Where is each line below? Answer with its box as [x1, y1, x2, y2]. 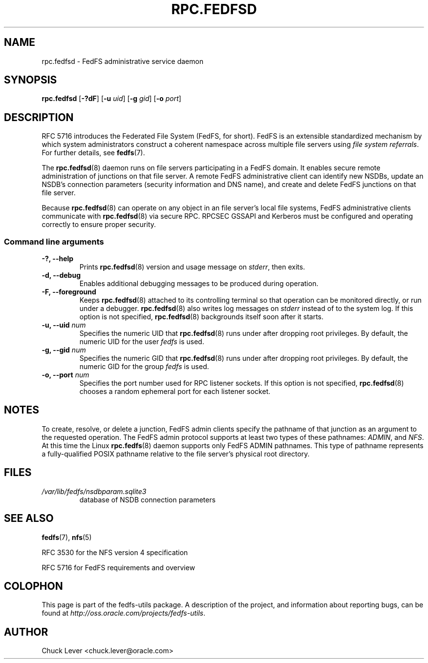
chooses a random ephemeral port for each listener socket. [79, 387, 271, 396]
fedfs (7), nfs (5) [42, 533, 92, 541]
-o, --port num [42, 371, 89, 379]
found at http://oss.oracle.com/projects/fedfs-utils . [42, 609, 206, 618]
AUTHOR [4, 625, 48, 638]
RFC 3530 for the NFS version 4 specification [42, 548, 188, 557]
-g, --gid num [42, 346, 86, 354]
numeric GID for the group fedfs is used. [79, 362, 209, 371]
